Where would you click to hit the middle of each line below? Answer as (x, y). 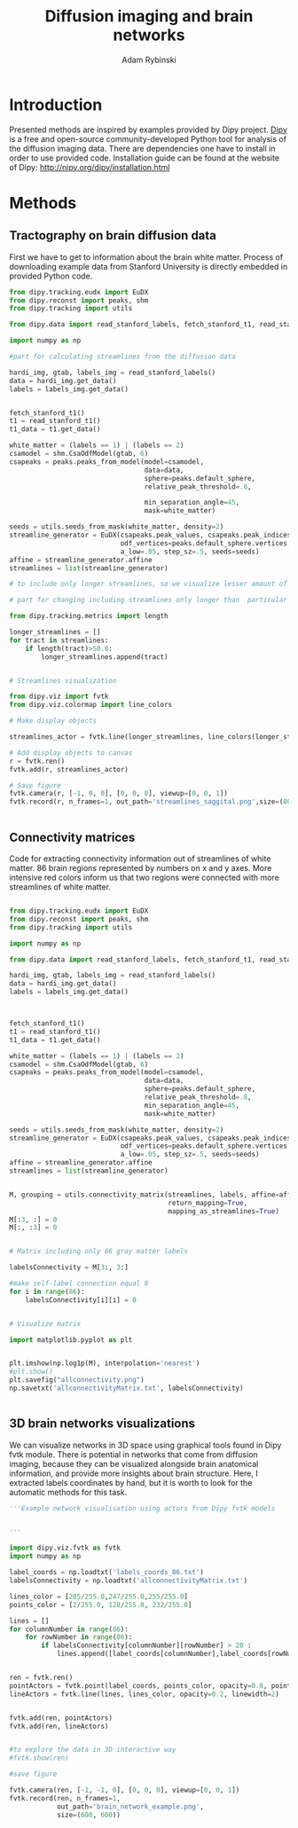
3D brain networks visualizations (102, 1424)
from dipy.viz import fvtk (59, 697)
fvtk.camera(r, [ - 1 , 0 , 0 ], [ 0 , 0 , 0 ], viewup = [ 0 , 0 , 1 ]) (118, 794)
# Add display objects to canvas (71, 753)
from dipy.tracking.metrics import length (89, 616)
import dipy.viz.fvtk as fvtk (65, 1548)
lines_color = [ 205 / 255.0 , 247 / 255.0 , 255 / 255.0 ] (99, 1597)
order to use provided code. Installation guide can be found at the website (145, 158)
